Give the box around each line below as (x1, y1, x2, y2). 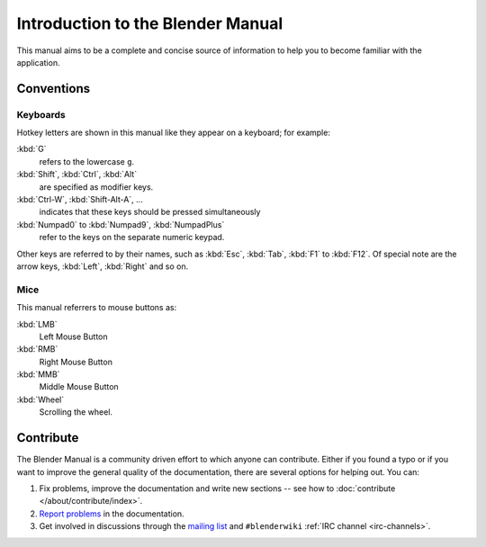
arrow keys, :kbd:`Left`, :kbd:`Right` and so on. (16, 261, 189, 272)
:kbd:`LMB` (16, 318, 58, 329)
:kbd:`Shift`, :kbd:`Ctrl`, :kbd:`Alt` (16, 169, 138, 180)
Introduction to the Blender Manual (16, 13, 283, 33)
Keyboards (16, 108, 67, 121)
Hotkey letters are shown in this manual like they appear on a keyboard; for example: (16, 127, 330, 139)
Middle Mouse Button (39, 381, 119, 392)
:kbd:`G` (16, 144, 47, 155)
